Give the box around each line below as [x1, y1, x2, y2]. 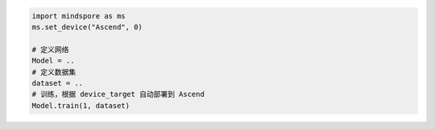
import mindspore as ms [31, 11, 126, 20]
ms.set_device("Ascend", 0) [31, 22, 143, 31]
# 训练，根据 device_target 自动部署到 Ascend [31, 90, 205, 99]
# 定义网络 [31, 45, 69, 54]
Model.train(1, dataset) [31, 101, 130, 110]
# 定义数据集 [31, 67, 77, 76]
